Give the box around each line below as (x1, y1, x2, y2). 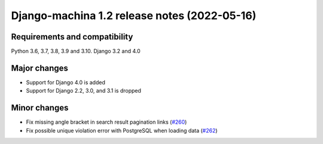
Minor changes (11, 103, 69, 113)
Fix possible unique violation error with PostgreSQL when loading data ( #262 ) (26, 127, 218, 134)
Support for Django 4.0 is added (26, 78, 106, 86)
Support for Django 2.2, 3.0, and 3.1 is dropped (26, 87, 142, 94)
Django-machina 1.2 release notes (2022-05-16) (11, 9, 257, 22)
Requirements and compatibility (11, 32, 133, 42)
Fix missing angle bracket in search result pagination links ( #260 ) (26, 118, 187, 125)
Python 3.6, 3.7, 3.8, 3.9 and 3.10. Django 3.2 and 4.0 (11, 48, 141, 55)
